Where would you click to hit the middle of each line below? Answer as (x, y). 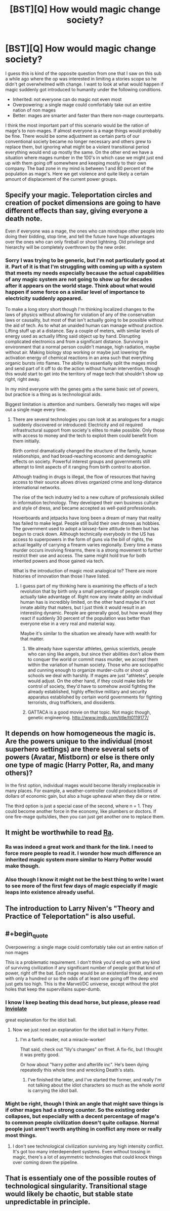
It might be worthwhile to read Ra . (59, 832)
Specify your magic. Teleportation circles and (79, 195)
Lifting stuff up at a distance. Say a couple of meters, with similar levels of (82, 331)
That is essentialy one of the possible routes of (81, 1178)
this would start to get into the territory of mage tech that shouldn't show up (84, 374)
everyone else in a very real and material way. (68, 623)
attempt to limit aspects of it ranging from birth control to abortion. (82, 467)
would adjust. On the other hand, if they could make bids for (90, 681)
